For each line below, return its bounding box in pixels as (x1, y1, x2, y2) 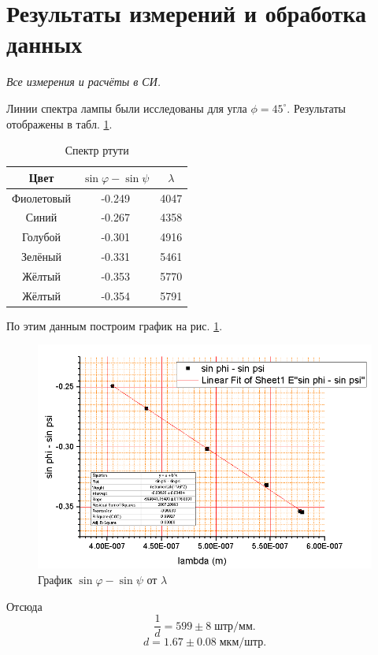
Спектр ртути (65, 142, 129, 158)
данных (6, 28, 83, 60)
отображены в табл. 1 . (6, 115, 113, 132)
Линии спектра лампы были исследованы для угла (6, 99, 247, 116)
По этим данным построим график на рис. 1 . (6, 317, 223, 333)
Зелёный (21, 248, 61, 265)
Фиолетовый (12, 189, 72, 206)
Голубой (21, 229, 61, 245)
